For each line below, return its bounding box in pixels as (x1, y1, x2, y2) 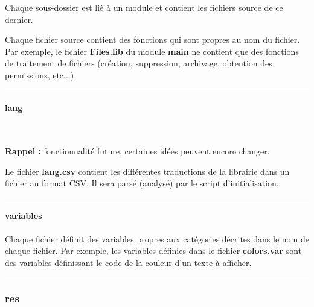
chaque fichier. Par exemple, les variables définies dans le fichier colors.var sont (5, 244, 302, 257)
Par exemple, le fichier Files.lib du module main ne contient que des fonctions (5, 45, 299, 57)
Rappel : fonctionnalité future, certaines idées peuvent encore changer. (5, 144, 270, 157)
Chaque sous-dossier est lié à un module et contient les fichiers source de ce (5, 1, 283, 13)
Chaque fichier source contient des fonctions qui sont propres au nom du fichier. (5, 33, 300, 46)
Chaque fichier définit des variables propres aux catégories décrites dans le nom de (5, 232, 309, 245)
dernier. (5, 13, 33, 25)
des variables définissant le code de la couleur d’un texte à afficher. (5, 256, 252, 268)
